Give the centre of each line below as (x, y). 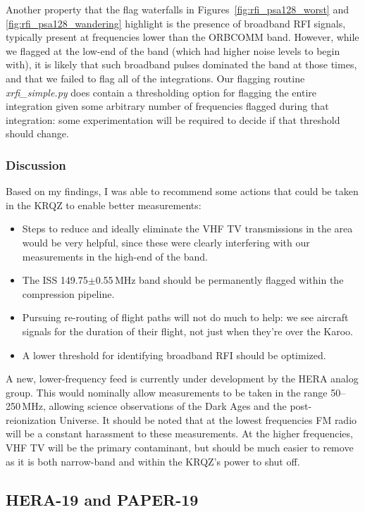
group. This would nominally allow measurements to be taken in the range (167, 392)
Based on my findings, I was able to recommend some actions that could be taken (182, 191)
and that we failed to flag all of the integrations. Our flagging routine (155, 78)
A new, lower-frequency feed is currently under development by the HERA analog (182, 379)
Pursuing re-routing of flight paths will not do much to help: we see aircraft (185, 317)
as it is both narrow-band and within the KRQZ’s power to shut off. (153, 461)
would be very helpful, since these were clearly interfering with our (166, 242)
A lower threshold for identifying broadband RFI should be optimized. (174, 355)
